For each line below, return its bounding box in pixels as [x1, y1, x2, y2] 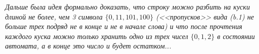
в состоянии [217, 30, 255, 41]
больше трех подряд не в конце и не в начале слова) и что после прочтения [5, 21, 242, 31]
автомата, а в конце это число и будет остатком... [5, 40, 171, 51]
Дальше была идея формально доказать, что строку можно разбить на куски [5, 1, 250, 11]
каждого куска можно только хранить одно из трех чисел [5, 30, 188, 41]
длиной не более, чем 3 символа [5, 11, 103, 21]
